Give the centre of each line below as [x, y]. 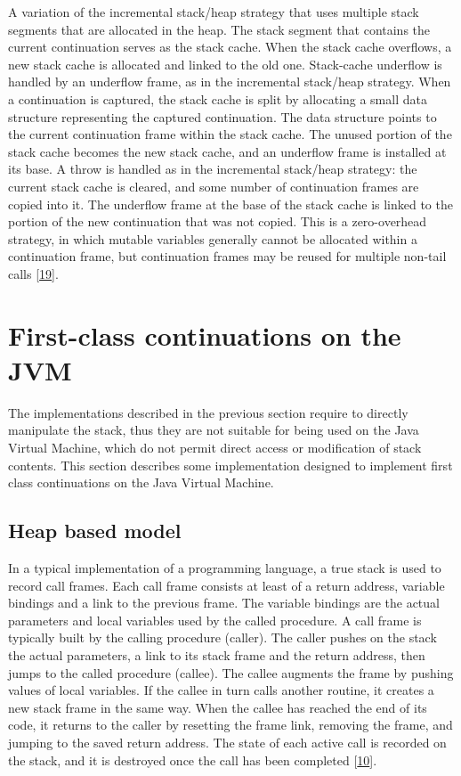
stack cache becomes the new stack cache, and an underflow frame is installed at [227, 151]
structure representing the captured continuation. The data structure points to [222, 116]
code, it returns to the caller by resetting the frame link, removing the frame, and [230, 725]
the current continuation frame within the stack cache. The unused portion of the [230, 134]
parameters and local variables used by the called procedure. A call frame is [215, 620]
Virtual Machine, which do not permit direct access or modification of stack [215, 447]
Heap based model [95, 531]
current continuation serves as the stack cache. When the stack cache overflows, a [230, 47]
